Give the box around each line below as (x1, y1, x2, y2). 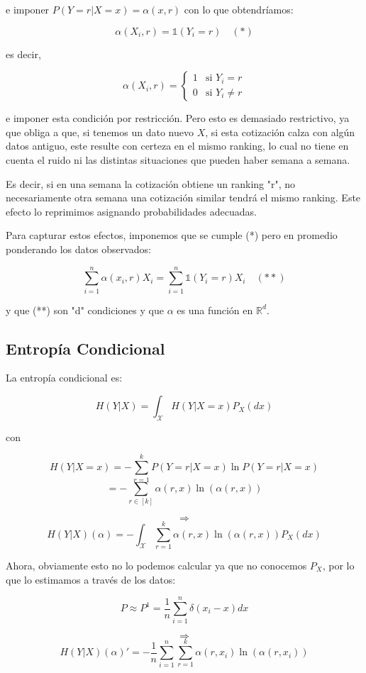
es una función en (177, 302, 253, 317)
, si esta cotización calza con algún (205, 124, 355, 139)
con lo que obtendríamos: (184, 2, 294, 16)
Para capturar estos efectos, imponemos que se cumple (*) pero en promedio (6, 228, 338, 243)
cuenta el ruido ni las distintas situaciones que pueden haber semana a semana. (6, 152, 350, 167)
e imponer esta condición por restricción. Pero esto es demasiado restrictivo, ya (6, 111, 350, 126)
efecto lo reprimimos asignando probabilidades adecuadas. (6, 204, 257, 218)
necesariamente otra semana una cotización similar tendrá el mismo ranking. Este (6, 190, 361, 205)
